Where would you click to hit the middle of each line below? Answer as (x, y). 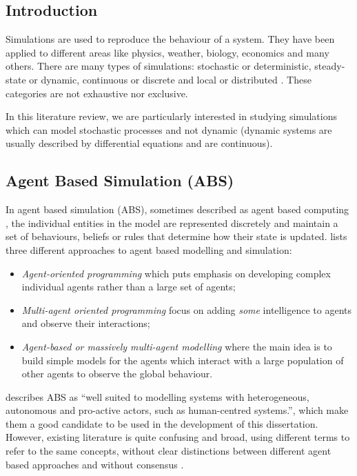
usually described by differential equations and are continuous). (139, 143)
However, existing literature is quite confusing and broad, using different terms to (178, 437)
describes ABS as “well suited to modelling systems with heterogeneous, (157, 396)
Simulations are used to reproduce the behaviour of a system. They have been (170, 39)
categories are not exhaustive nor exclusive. (97, 93)
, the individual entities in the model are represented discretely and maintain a (172, 222)
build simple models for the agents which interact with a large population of (183, 360)
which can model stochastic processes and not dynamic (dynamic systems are (169, 129)
